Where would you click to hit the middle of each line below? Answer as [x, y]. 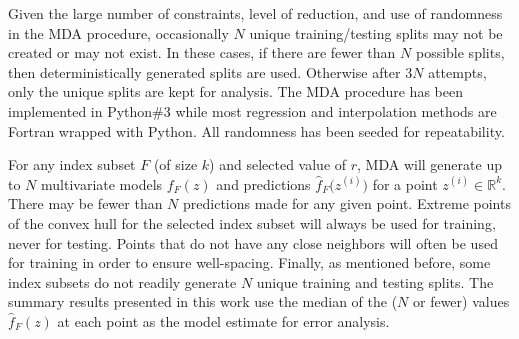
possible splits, [460, 52]
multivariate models [102, 183]
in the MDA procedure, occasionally [118, 32]
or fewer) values [461, 301]
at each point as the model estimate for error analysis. [223, 320]
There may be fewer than [85, 203]
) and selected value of [278, 164]
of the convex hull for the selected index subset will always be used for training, [252, 222]
